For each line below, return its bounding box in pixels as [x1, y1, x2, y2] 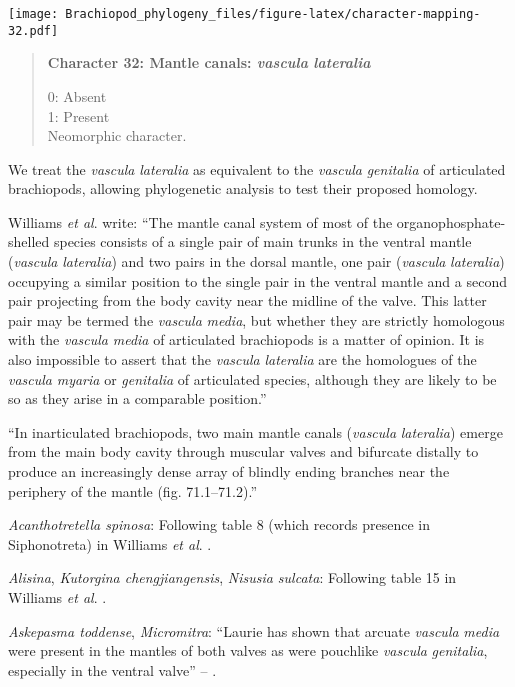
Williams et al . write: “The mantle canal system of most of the [8, 211, 393, 232]
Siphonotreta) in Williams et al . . [8, 533, 212, 554]
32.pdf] [8, 23, 59, 38]
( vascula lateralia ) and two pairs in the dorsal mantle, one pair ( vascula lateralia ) [8, 251, 505, 272]
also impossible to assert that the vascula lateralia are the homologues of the [8, 349, 477, 370]
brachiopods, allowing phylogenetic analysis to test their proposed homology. [8, 178, 478, 199]
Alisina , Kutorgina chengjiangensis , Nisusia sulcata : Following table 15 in [8, 567, 457, 588]
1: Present [47, 105, 110, 126]
